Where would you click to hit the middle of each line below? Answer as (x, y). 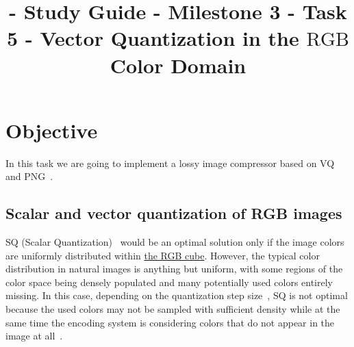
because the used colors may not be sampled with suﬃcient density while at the (173, 309)
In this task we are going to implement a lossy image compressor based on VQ (170, 163)
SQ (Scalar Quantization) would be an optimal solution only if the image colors (175, 242)
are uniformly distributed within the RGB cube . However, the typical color (163, 255)
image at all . (34, 336)
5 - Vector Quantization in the (153, 38)
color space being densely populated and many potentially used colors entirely (169, 282)
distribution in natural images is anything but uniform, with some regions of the (174, 269)
